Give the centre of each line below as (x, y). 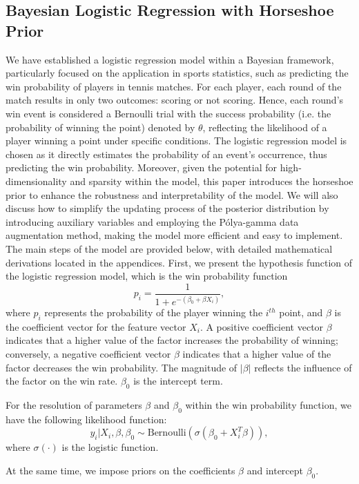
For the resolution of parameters (74, 405)
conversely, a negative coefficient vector (88, 354)
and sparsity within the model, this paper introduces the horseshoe (212, 181)
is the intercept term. (178, 381)
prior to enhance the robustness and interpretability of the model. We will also (172, 194)
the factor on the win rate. (62, 381)
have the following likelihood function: (86, 419)
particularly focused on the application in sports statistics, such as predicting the (177, 73)
